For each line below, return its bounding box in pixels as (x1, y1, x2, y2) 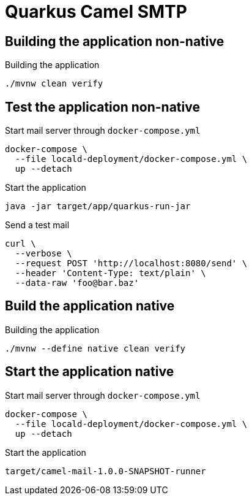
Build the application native (5, 298, 175, 314)
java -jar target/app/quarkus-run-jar (5, 201, 191, 212)
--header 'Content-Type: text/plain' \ (15, 268, 206, 279)
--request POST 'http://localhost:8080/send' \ (15, 258, 248, 269)
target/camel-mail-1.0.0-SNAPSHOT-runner (5, 466, 206, 476)
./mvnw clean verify (5, 79, 103, 89)
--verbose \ (15, 248, 72, 259)
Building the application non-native (5, 33, 224, 49)
